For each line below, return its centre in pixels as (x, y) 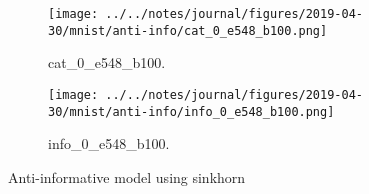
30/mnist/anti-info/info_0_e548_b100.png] (191, 111)
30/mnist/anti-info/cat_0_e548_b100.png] (188, 30)
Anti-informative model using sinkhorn (127, 176)
